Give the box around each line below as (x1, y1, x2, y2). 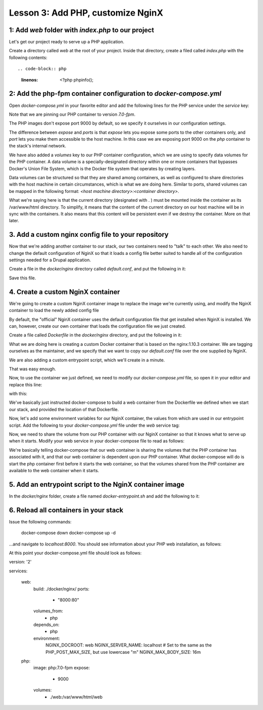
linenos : (21, 77, 38, 83)
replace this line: (9, 381, 42, 388)
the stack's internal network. (9, 143, 67, 149)
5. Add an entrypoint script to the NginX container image (9, 480, 185, 488)
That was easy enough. (9, 366, 56, 372)
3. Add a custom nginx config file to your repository (9, 230, 169, 239)
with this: (9, 391, 28, 397)
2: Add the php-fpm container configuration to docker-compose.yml (9, 89, 222, 98)
